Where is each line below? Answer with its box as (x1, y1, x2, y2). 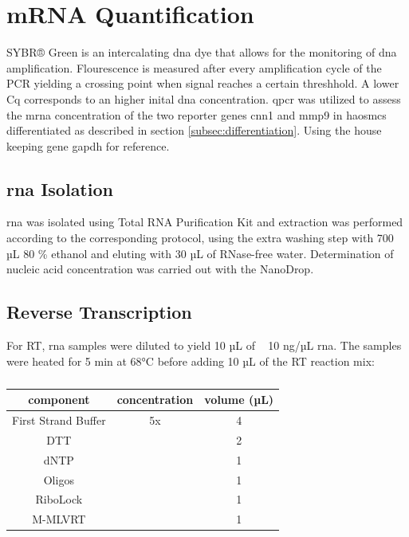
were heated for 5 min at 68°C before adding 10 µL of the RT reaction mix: (6, 352, 375, 369)
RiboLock (35, 491, 83, 508)
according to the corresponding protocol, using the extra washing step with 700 (6, 229, 394, 246)
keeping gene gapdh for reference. (6, 137, 170, 154)
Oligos (43, 471, 74, 488)
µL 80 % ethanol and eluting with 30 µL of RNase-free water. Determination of (6, 245, 394, 261)
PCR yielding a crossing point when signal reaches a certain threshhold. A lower (6, 75, 399, 92)
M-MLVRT (32, 511, 86, 527)
